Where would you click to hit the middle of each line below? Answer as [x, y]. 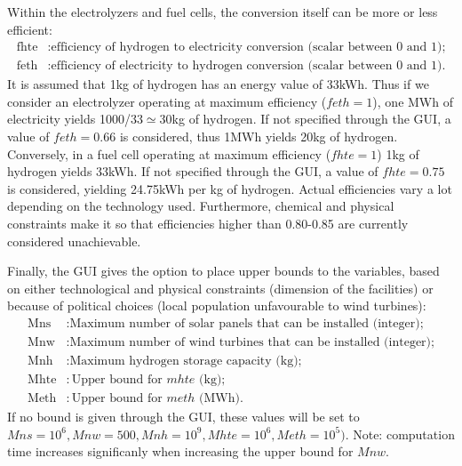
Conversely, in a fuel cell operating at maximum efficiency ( [169, 153]
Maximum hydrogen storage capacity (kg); [186, 362]
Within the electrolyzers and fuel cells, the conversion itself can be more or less [223, 12]
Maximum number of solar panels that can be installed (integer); [247, 323]
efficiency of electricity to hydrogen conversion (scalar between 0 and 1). [248, 66]
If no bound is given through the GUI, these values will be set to [183, 417]
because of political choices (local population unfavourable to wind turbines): [217, 305]
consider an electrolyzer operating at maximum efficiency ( [167, 101]
